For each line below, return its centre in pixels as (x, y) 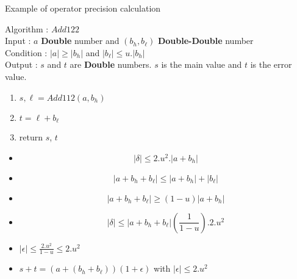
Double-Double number (206, 41)
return (31, 137)
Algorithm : (27, 28)
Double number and (80, 41)
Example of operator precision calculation (83, 8)
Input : (18, 41)
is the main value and (202, 64)
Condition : (26, 52)
